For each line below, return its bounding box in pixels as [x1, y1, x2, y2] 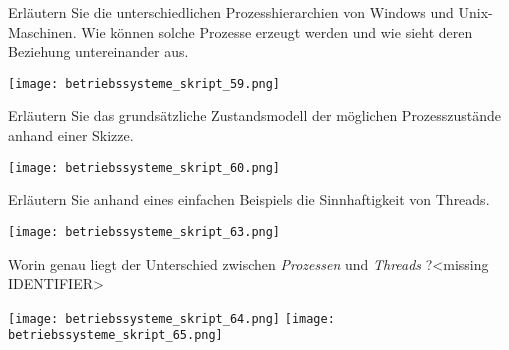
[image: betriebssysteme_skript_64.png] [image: [8, 311, 335, 326]
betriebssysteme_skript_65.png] [8, 328, 223, 343]
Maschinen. [8, 21, 77, 42]
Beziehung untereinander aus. [8, 41, 189, 62]
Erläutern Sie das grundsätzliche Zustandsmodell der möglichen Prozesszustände [8, 105, 502, 126]
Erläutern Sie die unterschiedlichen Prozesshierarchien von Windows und [8, 2, 454, 22]
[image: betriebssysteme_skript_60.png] [8, 160, 281, 175]
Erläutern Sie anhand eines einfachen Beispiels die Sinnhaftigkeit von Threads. [8, 189, 490, 210]
